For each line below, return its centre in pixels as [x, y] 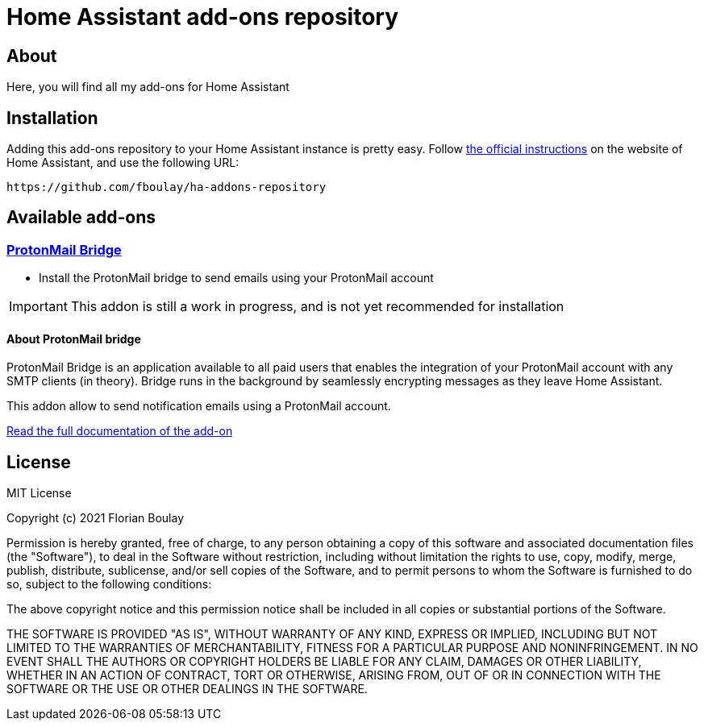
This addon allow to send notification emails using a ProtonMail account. [199, 406]
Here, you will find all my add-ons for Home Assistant [148, 87]
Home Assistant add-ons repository [203, 17]
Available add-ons [81, 218]
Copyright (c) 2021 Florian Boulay [96, 518]
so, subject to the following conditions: [109, 584]
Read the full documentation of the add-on [120, 431]
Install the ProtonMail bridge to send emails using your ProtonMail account [236, 278]
